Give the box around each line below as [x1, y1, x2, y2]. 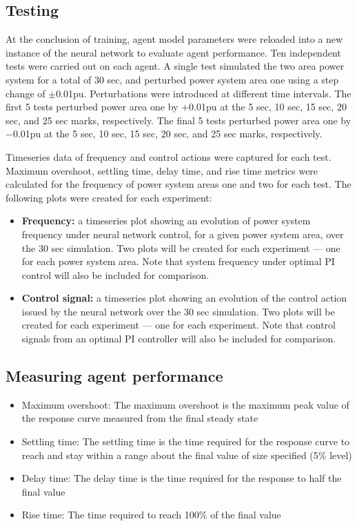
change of [6, 86, 45, 100]
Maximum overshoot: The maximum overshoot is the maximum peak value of [21, 397, 349, 411]
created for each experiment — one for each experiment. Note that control [21, 318, 336, 332]
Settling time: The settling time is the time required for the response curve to [21, 434, 350, 449]
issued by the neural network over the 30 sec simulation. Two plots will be [21, 304, 335, 318]
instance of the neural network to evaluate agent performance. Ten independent [6, 45, 341, 59]
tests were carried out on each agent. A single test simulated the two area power [6, 59, 345, 73]
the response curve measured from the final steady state [21, 411, 258, 425]
